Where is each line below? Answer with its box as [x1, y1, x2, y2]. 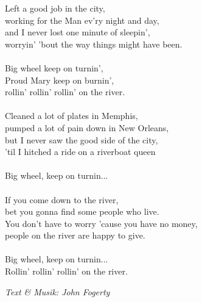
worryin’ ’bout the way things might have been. [5, 37, 183, 50]
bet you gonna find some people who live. [5, 205, 159, 218]
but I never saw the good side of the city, [5, 133, 158, 146]
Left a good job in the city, [5, 2, 105, 14]
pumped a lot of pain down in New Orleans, [5, 121, 169, 134]
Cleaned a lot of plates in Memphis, [5, 109, 138, 122]
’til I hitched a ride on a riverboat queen [5, 145, 156, 158]
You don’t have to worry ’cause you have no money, [5, 217, 198, 229]
